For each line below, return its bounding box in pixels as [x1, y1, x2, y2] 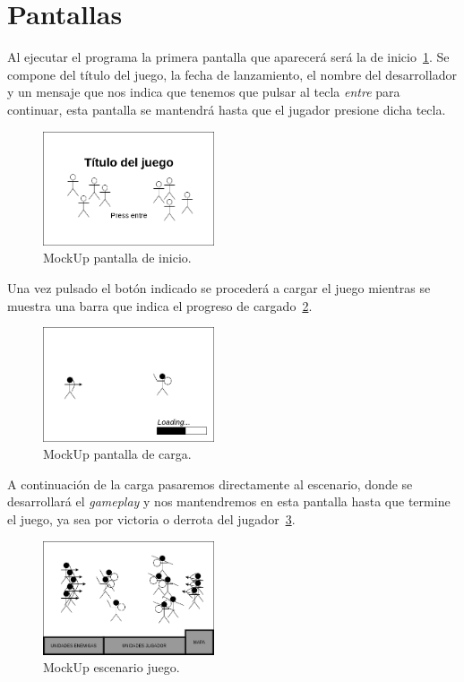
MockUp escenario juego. [43, 658, 180, 677]
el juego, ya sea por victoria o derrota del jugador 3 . [7, 509, 296, 528]
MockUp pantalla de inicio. [43, 248, 192, 267]
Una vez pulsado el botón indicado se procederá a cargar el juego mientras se [7, 279, 431, 298]
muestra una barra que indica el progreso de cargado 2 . [7, 296, 313, 315]
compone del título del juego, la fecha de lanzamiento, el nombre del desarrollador [7, 65, 457, 83]
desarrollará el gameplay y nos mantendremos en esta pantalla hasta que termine [7, 492, 451, 511]
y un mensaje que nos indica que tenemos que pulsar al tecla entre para [7, 82, 400, 101]
